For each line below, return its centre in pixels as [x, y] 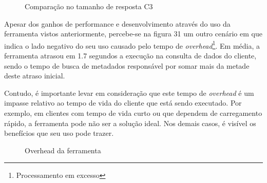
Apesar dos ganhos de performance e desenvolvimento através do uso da [117, 23]
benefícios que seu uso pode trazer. [59, 133]
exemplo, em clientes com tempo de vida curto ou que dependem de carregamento [133, 113]
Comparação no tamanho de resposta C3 [89, 6]
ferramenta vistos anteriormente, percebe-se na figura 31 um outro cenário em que [133, 34]
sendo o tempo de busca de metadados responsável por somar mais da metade [127, 65]
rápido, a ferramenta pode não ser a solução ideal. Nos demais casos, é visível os [130, 123]
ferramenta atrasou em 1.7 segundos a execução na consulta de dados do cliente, [130, 56]
